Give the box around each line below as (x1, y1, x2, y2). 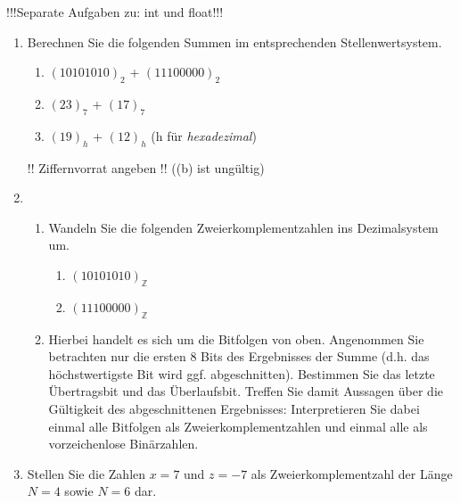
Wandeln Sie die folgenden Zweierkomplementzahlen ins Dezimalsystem (48, 218, 439, 236)
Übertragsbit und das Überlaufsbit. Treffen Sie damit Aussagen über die (48, 382, 443, 400)
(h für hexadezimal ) (151, 126, 257, 144)
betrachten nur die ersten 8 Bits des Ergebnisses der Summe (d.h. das (48, 347, 430, 366)
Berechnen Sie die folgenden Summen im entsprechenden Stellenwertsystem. (27, 32, 442, 51)
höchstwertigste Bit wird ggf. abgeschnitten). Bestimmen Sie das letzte (48, 364, 435, 383)
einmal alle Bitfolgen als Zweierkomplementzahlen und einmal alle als (48, 416, 428, 435)
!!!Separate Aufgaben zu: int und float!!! (6, 3, 224, 21)
